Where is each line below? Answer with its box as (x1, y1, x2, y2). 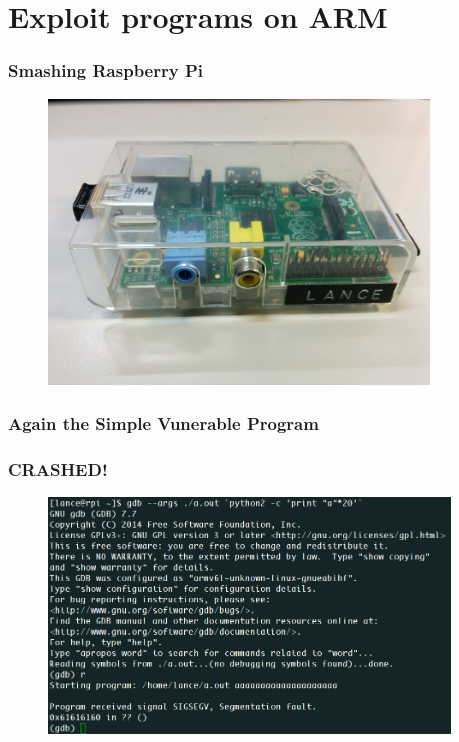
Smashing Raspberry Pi (8, 58, 204, 83)
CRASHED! (8, 457, 108, 482)
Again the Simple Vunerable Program (8, 411, 319, 436)
